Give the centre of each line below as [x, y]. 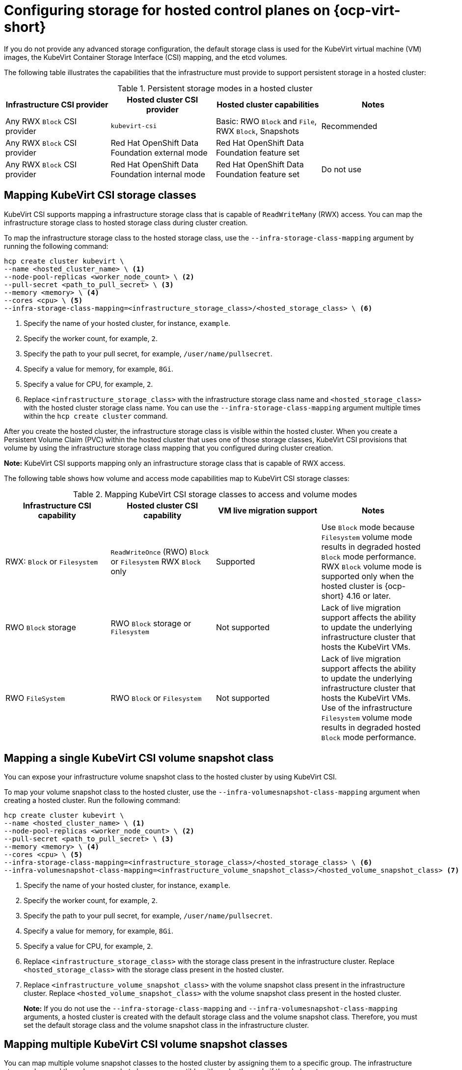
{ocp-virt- [367, 10]
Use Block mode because [368, 527]
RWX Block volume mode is [371, 566]
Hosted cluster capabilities [268, 104]
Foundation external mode [159, 152]
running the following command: [56, 246]
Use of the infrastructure [367, 708]
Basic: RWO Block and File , [267, 121]
